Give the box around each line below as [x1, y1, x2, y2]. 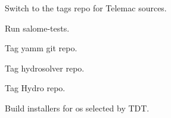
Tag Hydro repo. [5, 82, 66, 94]
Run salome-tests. [5, 21, 70, 34]
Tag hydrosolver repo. [5, 61, 85, 74]
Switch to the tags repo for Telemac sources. [5, 2, 167, 14]
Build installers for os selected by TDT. [5, 101, 150, 114]
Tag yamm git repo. [5, 42, 77, 54]
